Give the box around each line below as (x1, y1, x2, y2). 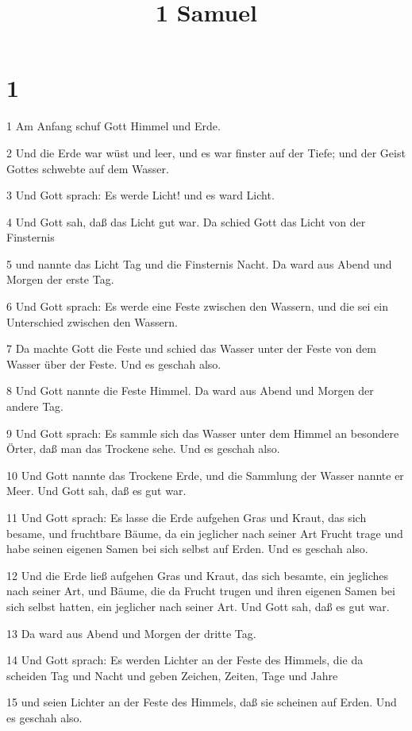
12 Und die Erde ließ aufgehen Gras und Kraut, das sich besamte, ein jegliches (6, 567, 389, 583)
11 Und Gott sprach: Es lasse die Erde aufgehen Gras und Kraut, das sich (6, 509, 367, 525)
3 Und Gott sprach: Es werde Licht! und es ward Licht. (6, 187, 275, 203)
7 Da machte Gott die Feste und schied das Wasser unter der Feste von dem (6, 340, 376, 357)
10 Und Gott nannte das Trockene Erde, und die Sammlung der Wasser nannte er (6, 466, 404, 483)
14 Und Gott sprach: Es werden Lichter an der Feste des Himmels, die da (6, 652, 364, 668)
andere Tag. (6, 398, 64, 415)
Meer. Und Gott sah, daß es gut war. (6, 482, 187, 499)
